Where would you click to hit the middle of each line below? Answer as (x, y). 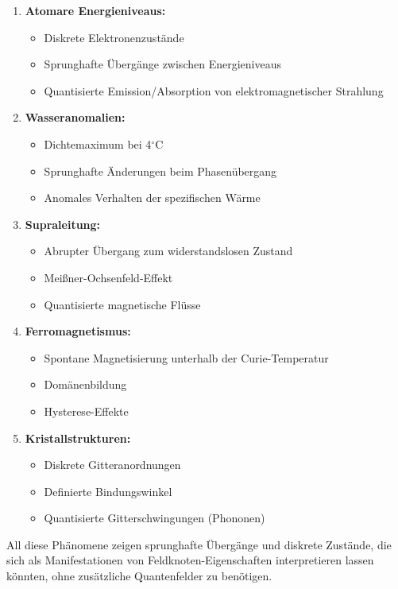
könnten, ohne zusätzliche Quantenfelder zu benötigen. (139, 576)
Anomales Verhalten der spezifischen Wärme (152, 198)
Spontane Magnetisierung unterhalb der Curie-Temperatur (186, 357)
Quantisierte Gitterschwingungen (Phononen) (155, 518)
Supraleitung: (63, 224)
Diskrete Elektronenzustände (114, 37)
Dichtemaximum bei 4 (98, 143)
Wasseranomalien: (75, 117)
